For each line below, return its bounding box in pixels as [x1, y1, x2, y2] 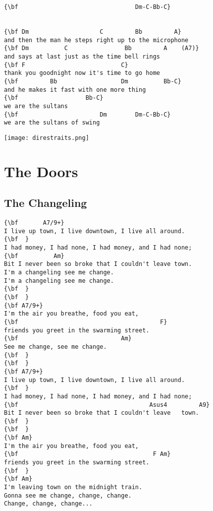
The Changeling [4, 195, 87, 210]
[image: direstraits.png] [4, 134, 89, 141]
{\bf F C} [4, 61, 128, 68]
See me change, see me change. [4, 343, 107, 350]
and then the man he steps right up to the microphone [4, 36, 189, 44]
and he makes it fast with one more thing [4, 86, 146, 93]
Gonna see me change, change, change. [4, 492, 132, 499]
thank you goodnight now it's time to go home [4, 69, 160, 77]
